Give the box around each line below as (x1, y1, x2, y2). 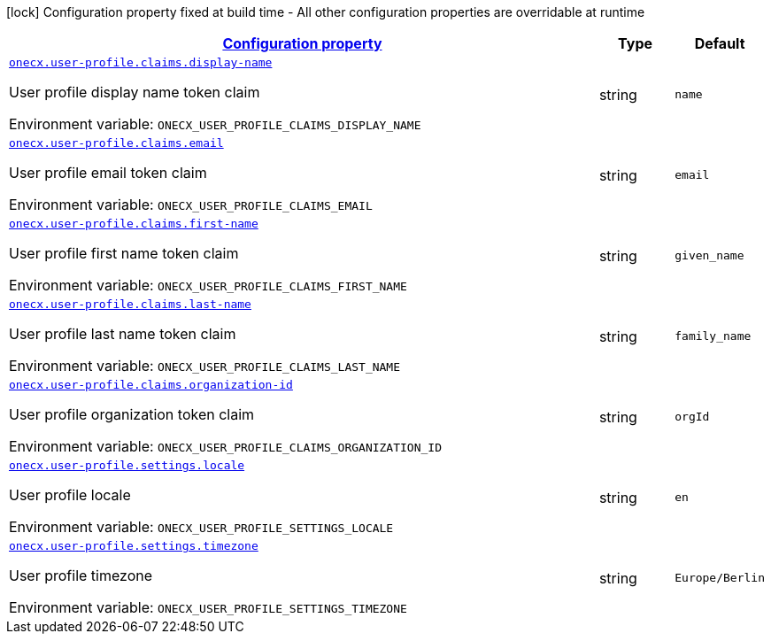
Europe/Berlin (675, 571, 765, 584)
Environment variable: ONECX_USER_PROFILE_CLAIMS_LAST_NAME (9, 357, 401, 375)
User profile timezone (9, 567, 153, 584)
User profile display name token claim (9, 83, 260, 101)
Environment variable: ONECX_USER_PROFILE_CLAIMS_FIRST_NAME (9, 276, 407, 294)
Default (694, 35, 745, 52)
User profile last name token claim (9, 325, 236, 343)
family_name (675, 329, 752, 343)
